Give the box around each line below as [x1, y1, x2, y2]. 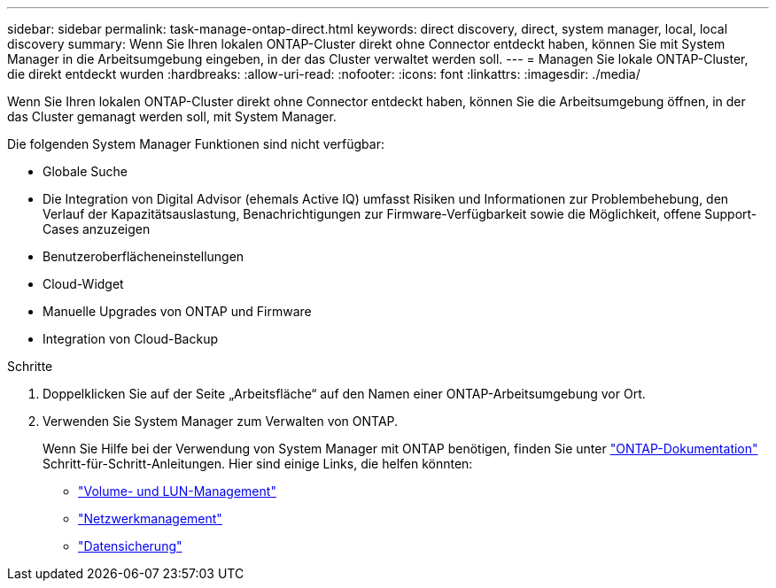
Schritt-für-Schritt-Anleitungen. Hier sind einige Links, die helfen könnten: [43, 456, 473, 471]
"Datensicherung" [78, 538, 182, 553]
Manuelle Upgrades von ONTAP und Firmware [43, 304, 312, 319]
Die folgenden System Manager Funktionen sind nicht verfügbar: [7, 136, 384, 151]
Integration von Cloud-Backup [43, 331, 218, 346]
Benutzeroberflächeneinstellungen [43, 249, 244, 264]
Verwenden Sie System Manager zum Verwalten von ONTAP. [43, 414, 399, 429]
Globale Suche [43, 164, 128, 179]
